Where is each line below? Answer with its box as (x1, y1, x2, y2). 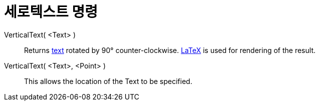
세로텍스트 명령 (4, 3, 98, 20)
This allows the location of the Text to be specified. (24, 76, 192, 85)
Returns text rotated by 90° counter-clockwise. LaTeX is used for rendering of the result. (24, 45, 315, 54)
